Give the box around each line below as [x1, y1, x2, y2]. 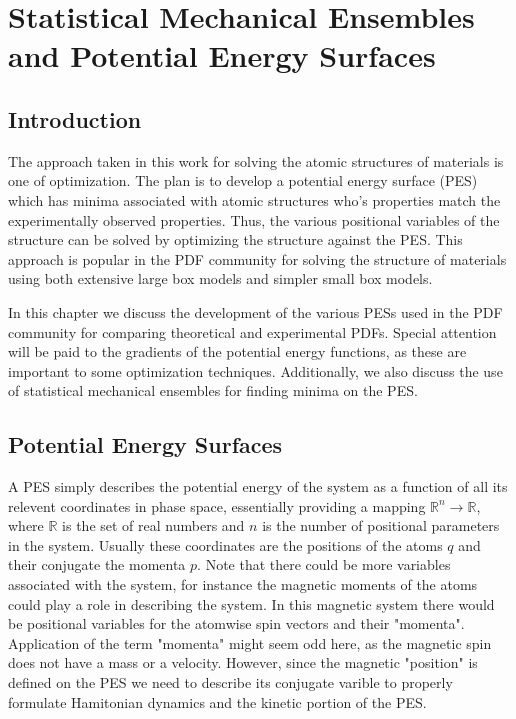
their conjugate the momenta [8, 554, 186, 575]
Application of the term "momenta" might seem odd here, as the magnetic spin [8, 632, 492, 653]
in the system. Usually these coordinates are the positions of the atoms [8, 534, 443, 555]
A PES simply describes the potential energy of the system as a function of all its [8, 476, 508, 497]
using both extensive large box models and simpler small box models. [8, 268, 433, 289]
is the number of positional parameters [262, 515, 500, 536]
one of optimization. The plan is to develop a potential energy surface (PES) [8, 170, 478, 191]
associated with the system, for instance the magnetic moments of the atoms [8, 574, 478, 595]
